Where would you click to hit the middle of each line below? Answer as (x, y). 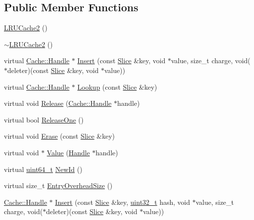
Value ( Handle (68, 152)
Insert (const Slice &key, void (121, 61)
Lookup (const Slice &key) (117, 86)
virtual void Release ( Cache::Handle (58, 103)
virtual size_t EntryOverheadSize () (58, 185)
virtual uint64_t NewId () (43, 169)
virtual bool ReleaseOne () (44, 119)
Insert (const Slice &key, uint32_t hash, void (123, 202)
